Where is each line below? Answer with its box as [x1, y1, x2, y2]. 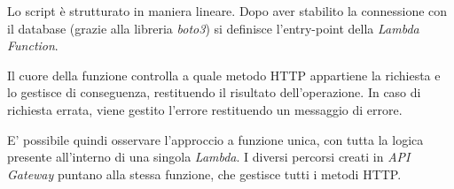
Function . [7, 36, 59, 55]
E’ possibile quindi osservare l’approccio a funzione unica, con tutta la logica [7, 130, 424, 148]
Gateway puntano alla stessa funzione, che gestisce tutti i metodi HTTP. [7, 164, 402, 183]
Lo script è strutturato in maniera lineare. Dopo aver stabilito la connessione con [7, 2, 448, 19]
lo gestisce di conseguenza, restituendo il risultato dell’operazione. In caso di [7, 83, 421, 102]
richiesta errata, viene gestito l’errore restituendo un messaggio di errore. [7, 100, 403, 118]
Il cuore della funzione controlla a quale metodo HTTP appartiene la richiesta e [7, 65, 441, 84]
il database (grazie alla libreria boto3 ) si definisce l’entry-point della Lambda [7, 19, 419, 37]
